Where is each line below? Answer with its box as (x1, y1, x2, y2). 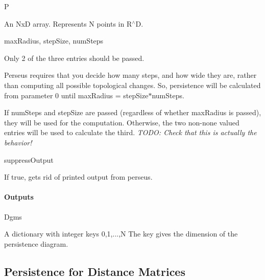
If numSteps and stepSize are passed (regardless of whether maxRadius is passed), (4, 107, 261, 118)
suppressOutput (4, 154, 54, 165)
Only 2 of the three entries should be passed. (4, 52, 144, 63)
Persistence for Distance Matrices (4, 263, 185, 279)
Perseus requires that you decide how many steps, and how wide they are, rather (4, 70, 257, 80)
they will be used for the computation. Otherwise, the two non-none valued (4, 117, 239, 127)
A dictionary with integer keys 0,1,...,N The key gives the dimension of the (4, 228, 238, 239)
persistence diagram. (4, 238, 68, 249)
